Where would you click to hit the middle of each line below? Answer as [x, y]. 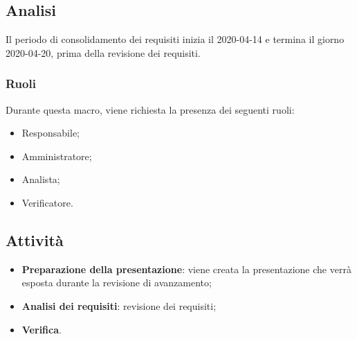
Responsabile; [51, 133]
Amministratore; [57, 156]
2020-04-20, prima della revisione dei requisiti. [103, 52]
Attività [35, 240]
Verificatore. [47, 202]
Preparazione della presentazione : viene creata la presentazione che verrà [186, 269]
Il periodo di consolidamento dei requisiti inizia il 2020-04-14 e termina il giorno [175, 39]
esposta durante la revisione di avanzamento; [117, 282]
